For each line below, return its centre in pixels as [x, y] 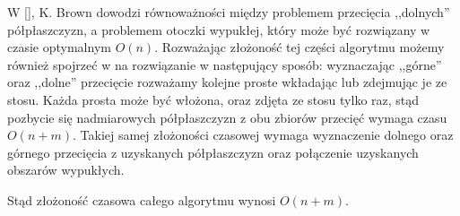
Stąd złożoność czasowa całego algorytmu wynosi [142, 199]
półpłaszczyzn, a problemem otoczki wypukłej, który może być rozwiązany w [219, 29]
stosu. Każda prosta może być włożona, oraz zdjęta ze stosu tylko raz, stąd [213, 99]
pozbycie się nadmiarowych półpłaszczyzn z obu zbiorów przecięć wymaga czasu [227, 117]
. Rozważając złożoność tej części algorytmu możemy [299, 47]
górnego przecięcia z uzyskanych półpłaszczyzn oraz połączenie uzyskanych [213, 152]
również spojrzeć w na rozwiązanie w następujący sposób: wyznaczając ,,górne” [225, 64]
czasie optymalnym [59, 47]
